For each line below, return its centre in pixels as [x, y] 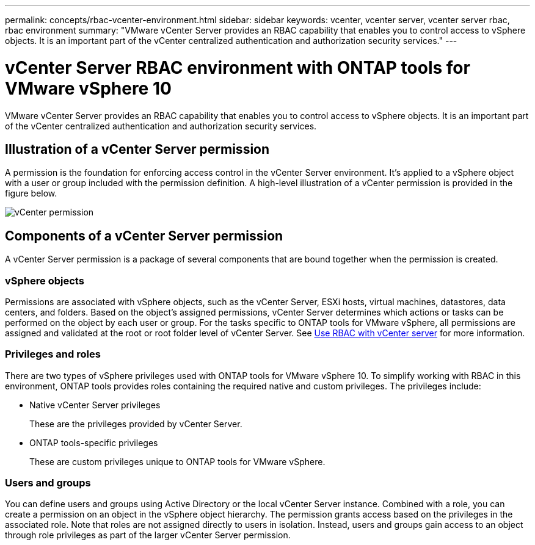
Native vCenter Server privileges [95, 405]
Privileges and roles [53, 354]
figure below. [31, 193]
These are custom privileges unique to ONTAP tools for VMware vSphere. [177, 461]
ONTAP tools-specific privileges [94, 442]
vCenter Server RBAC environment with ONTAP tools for [238, 67]
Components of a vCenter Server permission [144, 236]
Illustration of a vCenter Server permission [137, 149]
